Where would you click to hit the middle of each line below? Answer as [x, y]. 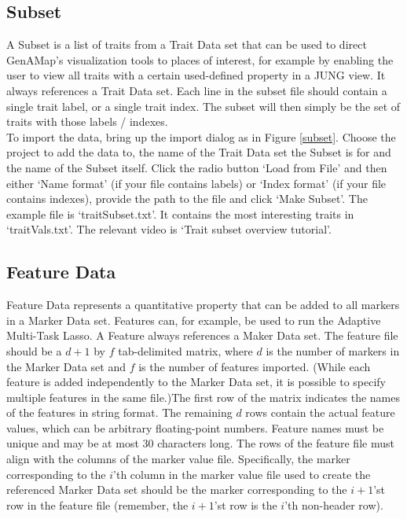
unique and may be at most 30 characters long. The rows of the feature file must [200, 443]
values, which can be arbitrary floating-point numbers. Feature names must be [195, 427]
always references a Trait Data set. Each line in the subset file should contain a [197, 90]
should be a [34, 350]
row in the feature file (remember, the [97, 504]
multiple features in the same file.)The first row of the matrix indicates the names [203, 397]
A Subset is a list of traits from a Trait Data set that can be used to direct [187, 44]
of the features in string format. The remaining [119, 412]
